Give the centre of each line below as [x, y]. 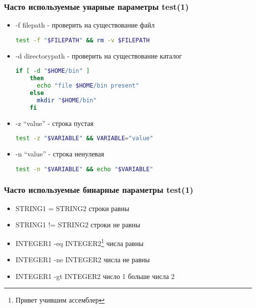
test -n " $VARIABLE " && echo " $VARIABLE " [84, 169]
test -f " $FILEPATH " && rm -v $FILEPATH [82, 40]
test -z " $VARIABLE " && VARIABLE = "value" [84, 139]
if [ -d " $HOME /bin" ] [53, 71]
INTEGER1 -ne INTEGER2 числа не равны [83, 260]
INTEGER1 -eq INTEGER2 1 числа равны [80, 242]
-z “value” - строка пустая [54, 123]
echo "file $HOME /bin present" [88, 86]
